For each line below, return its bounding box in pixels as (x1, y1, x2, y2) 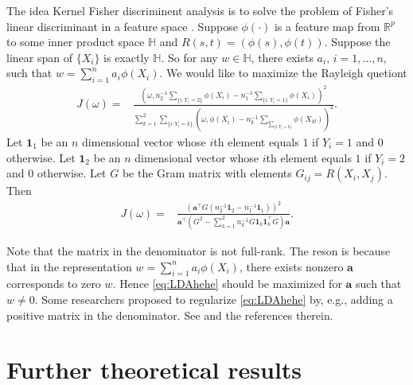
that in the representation (6, 258, 132, 274)
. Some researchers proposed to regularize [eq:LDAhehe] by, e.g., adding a (34, 290, 393, 307)
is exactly (103, 49, 150, 65)
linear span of (6, 49, 72, 65)
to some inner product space (6, 33, 145, 50)
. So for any (161, 49, 218, 65)
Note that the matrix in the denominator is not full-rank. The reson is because (6, 242, 391, 259)
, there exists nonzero (239, 258, 344, 274)
